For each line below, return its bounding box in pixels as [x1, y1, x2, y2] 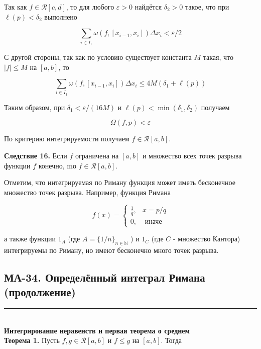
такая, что [203, 51, 234, 62]
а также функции [4, 233, 56, 244]
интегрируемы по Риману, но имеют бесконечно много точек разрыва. [4, 245, 219, 255]
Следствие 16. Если [4, 150, 67, 161]
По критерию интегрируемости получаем [4, 133, 129, 144]
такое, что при [185, 2, 229, 12]
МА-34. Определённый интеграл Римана [4, 270, 205, 285]
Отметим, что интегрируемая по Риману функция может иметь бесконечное [4, 177, 235, 188]
